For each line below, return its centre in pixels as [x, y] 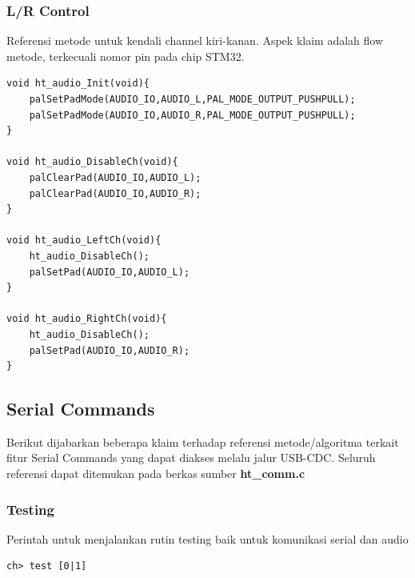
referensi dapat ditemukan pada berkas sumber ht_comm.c [156, 474]
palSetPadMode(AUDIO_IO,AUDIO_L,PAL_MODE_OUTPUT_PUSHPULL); [192, 99]
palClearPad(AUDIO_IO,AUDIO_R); [115, 193]
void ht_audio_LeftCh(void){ [84, 241]
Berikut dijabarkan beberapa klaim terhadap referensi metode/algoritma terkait [203, 442]
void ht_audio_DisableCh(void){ [92, 162]
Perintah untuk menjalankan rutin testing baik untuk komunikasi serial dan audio [207, 538]
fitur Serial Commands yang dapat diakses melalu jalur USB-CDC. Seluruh [191, 458]
